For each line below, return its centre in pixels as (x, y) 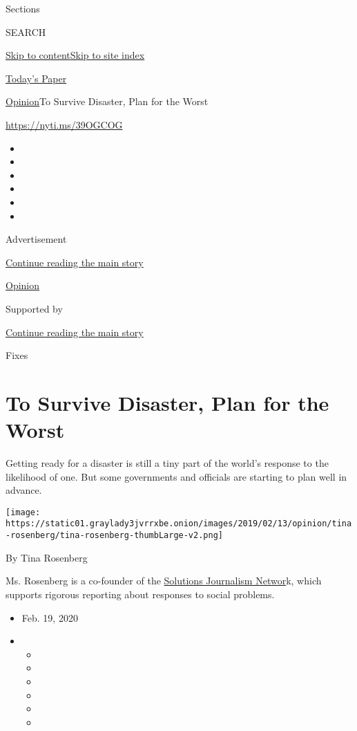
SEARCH (26, 31)
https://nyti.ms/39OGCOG (64, 124)
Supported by (34, 308)
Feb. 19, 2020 (50, 617)
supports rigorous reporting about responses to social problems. (140, 594)
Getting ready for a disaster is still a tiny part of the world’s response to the (167, 463)
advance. (24, 490)
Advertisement (36, 239)
